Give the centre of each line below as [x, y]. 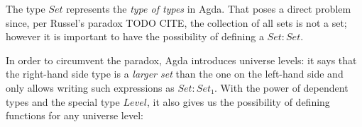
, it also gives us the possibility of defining [238, 101]
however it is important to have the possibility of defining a [135, 36]
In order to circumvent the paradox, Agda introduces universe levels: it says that [181, 60]
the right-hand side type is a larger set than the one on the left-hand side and [175, 74]
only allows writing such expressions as [90, 87]
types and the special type [63, 101]
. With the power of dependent [281, 87]
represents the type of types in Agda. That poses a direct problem [209, 8]
